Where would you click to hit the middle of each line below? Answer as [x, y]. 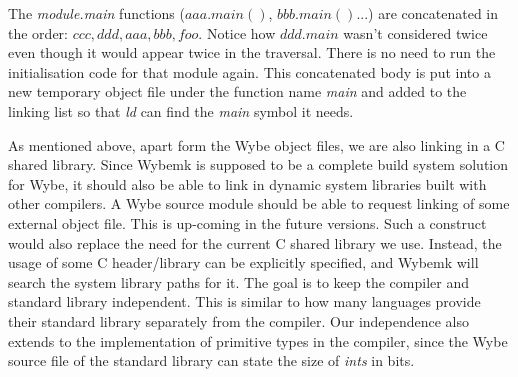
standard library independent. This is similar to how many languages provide [244, 301]
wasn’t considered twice [415, 32]
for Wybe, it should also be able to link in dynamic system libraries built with [247, 183]
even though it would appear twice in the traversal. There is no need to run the [252, 52]
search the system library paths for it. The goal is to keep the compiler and [238, 281]
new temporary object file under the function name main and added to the [237, 91]
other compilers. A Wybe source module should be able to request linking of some [259, 203]
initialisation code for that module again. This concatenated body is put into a [249, 71]
